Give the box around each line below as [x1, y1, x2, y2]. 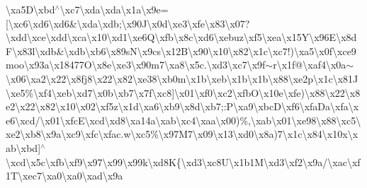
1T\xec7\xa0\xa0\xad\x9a [6, 168, 123, 183]
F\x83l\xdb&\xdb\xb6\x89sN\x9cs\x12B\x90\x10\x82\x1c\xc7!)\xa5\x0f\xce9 [6, 43, 356, 58]
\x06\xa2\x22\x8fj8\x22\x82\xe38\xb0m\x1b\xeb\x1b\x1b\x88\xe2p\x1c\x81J [6, 71, 358, 86]
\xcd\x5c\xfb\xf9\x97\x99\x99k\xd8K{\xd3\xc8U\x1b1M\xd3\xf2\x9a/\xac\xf [6, 154, 361, 169]
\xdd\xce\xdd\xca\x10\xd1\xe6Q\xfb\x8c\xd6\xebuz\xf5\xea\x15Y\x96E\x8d [6, 30, 357, 45]
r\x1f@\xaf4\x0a [273, 57, 346, 72]
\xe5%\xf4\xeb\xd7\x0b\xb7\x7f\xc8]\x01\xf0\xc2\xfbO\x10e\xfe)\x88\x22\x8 [6, 85, 361, 100]
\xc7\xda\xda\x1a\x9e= [60, 2, 169, 16]
